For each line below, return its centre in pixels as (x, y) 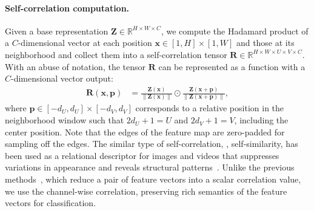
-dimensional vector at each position (85, 43)
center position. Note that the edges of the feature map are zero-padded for (145, 131)
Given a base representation (57, 31)
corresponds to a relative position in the (210, 108)
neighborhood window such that (65, 120)
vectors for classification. (51, 203)
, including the (261, 120)
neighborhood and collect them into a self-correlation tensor (116, 54)
